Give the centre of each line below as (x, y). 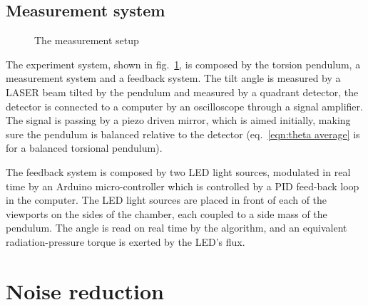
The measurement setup (87, 40)
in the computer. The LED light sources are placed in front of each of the (167, 200)
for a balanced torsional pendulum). (84, 148)
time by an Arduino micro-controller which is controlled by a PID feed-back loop (183, 186)
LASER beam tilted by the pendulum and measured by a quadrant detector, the (182, 92)
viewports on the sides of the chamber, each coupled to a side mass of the (167, 213)
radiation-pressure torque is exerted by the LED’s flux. (126, 241)
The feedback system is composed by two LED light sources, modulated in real (178, 171)
